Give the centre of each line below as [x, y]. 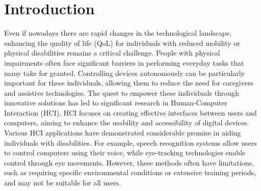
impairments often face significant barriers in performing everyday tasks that [124, 62]
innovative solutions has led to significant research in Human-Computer [116, 103]
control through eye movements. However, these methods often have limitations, [129, 162]
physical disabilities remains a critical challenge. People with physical [112, 53]
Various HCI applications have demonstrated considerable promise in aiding [123, 133]
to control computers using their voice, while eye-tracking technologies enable [125, 153]
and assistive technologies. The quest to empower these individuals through [122, 92]
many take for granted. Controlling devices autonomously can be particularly [125, 73]
